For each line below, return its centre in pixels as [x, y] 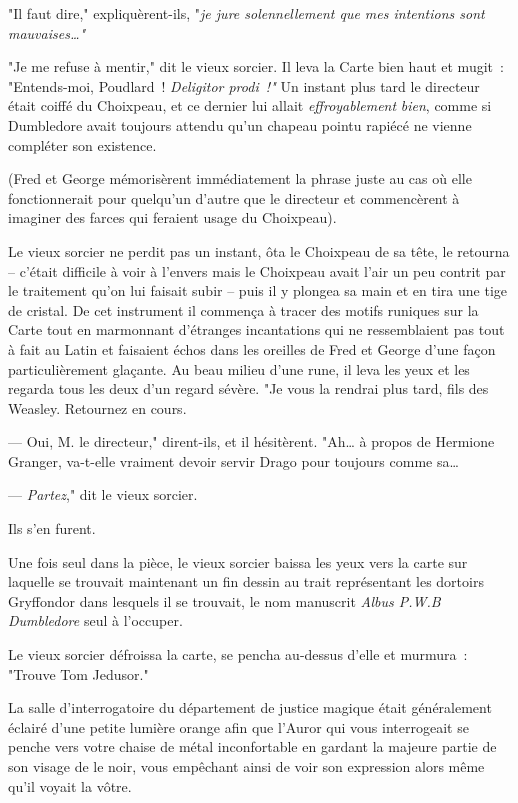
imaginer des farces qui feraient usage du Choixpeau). [172, 217]
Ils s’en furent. [52, 528]
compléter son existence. [82, 144]
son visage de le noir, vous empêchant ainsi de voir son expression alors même [246, 766]
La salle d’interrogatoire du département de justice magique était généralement [250, 707]
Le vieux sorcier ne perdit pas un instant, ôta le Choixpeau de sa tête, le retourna [259, 250]
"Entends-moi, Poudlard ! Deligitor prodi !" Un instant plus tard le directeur [244, 85]
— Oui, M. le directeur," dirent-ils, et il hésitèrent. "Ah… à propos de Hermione [251, 441]
